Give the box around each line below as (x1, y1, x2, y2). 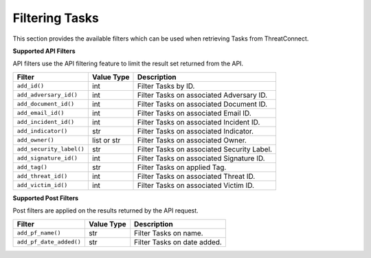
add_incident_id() (16, 118, 75, 126)
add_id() (16, 83, 45, 89)
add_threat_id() (16, 173, 68, 180)
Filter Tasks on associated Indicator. (137, 126, 254, 136)
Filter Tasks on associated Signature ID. (137, 153, 265, 163)
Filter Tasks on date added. (134, 237, 223, 247)
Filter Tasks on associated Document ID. (137, 99, 268, 109)
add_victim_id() (16, 182, 68, 189)
